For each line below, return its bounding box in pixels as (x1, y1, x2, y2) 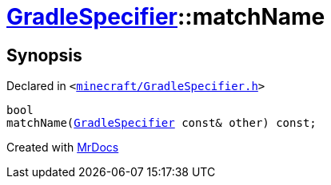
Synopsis (6, 45, 82, 65)
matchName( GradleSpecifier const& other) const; (6, 116, 317, 130)
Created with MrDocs (6, 140, 119, 155)
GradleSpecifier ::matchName (6, 3, 325, 30)
